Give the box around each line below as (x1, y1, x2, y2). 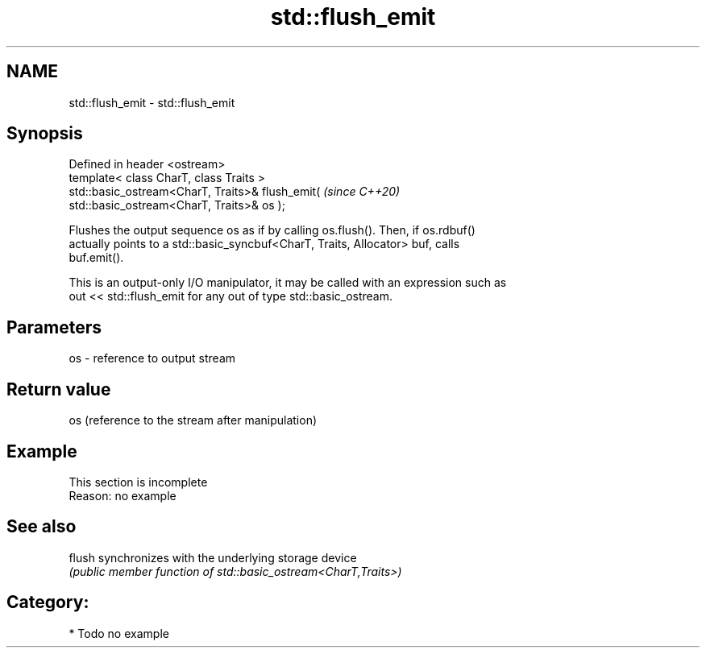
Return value (6, 379, 111, 399)
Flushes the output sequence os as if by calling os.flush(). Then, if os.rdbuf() (69, 223, 476, 238)
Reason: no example (69, 488, 176, 503)
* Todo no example (69, 626, 169, 640)
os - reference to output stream (69, 351, 236, 366)
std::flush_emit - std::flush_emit (69, 95, 235, 110)
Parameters (6, 317, 102, 337)
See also (6, 516, 77, 537)
